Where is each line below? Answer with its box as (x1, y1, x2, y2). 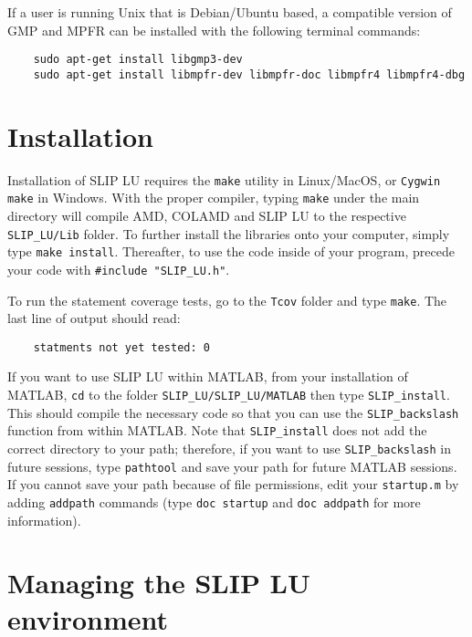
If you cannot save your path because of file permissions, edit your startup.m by (7, 475, 459, 494)
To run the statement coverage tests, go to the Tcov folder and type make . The (7, 290, 447, 309)
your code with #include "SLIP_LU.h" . (7, 259, 230, 278)
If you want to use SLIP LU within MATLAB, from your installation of (7, 367, 408, 386)
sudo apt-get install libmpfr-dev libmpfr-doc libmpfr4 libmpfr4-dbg (33, 68, 466, 81)
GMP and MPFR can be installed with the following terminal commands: (7, 20, 421, 39)
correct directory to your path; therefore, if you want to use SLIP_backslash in (7, 438, 451, 457)
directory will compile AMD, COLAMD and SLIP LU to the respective (7, 205, 406, 225)
